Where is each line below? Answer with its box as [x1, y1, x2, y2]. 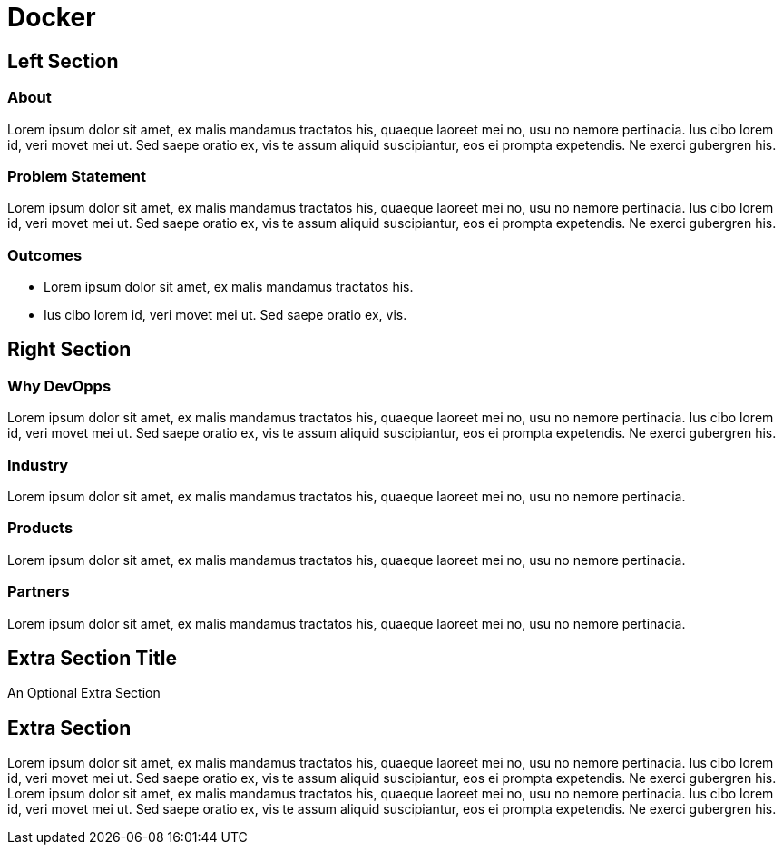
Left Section [7, 49, 119, 73]
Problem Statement [7, 166, 146, 185]
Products [7, 519, 73, 538]
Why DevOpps [7, 376, 112, 395]
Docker [7, 2, 96, 33]
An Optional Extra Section [7, 685, 161, 701]
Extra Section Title [7, 646, 177, 669]
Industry [7, 455, 69, 474]
